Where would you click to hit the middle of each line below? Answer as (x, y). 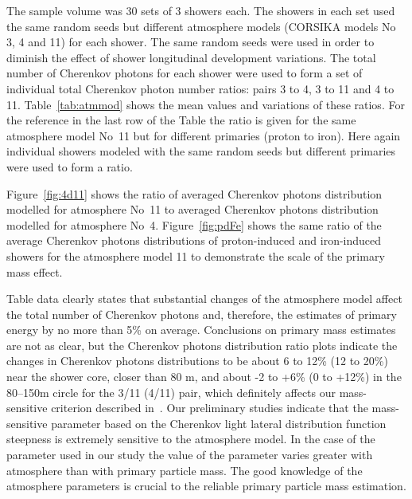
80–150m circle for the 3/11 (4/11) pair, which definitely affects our (171, 392)
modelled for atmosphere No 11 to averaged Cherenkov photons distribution (192, 209)
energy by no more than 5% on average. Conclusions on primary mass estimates (201, 330)
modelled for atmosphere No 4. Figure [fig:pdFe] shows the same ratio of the (194, 224)
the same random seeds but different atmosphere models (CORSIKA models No (201, 26)
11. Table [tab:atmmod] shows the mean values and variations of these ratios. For (206, 104)
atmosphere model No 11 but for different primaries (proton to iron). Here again (204, 135)
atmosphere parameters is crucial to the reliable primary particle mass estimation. (206, 486)
